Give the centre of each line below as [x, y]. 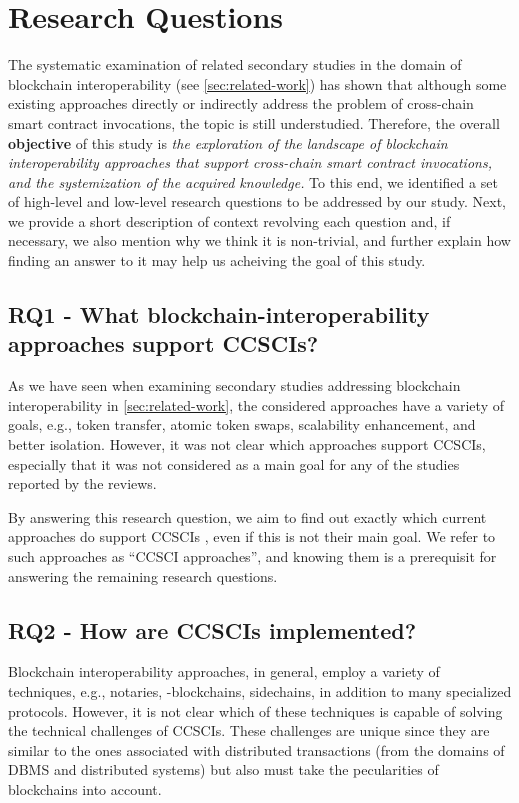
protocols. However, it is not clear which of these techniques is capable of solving [255, 710]
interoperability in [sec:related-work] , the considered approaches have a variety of [256, 404]
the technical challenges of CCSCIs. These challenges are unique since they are [249, 730]
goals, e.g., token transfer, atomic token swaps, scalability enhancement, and [242, 424]
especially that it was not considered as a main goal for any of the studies [234, 463]
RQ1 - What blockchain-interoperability [219, 314]
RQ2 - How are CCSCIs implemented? [212, 629]
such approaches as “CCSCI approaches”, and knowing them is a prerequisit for [252, 556]
